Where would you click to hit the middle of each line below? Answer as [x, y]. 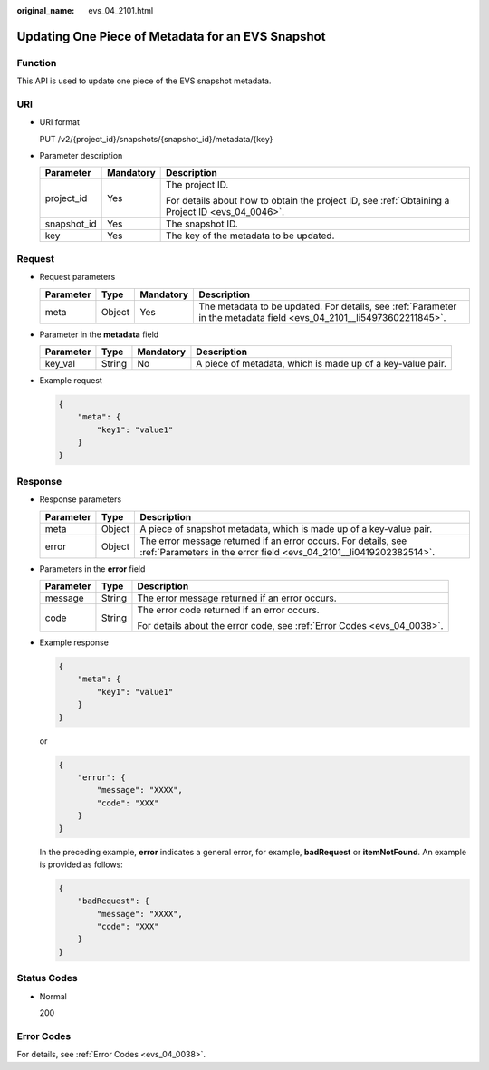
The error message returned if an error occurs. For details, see [273, 541]
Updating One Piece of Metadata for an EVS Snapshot [171, 36]
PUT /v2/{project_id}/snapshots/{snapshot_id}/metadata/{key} [156, 139]
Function [37, 63]
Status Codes [47, 978]
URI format [60, 122]
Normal [53, 996]
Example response [74, 642]
